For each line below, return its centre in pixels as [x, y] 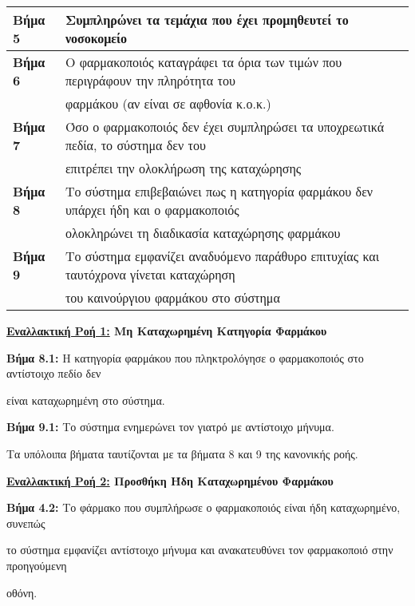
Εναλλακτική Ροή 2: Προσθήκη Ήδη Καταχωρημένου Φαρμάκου [170, 480]
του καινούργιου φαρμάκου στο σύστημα [172, 297]
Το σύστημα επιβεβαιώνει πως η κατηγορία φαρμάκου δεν [219, 191]
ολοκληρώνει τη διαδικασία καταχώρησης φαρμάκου [203, 233]
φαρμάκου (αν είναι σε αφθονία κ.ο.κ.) [168, 103]
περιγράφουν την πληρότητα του [150, 80]
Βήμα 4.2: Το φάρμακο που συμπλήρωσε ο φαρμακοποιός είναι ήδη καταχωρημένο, [204, 507]
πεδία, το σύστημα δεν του [135, 145]
